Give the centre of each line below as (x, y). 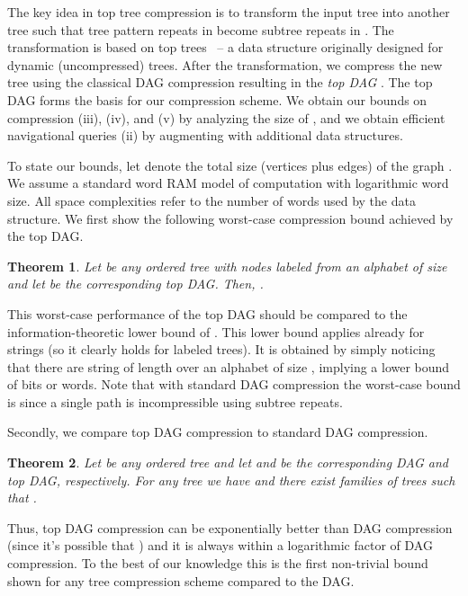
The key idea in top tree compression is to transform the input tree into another (229, 12)
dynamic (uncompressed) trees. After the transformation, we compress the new (225, 64)
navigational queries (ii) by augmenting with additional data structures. (205, 135)
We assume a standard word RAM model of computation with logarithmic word (228, 183)
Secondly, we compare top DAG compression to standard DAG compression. (218, 432)
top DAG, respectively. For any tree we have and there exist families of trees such (231, 480)
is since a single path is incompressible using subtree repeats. (175, 401)
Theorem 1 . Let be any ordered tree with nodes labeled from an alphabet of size (227, 266)
